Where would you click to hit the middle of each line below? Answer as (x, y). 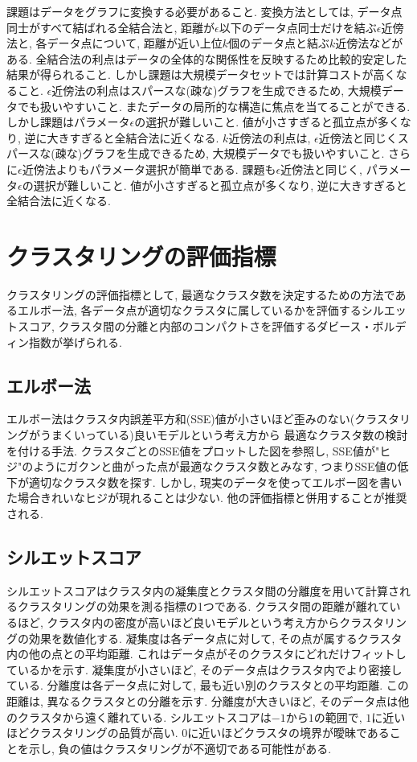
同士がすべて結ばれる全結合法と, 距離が (111, 27)
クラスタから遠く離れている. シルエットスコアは (144, 717)
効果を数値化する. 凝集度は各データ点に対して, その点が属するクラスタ (215, 638)
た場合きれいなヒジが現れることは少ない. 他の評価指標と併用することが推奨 (207, 498)
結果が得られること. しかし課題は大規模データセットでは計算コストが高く (201, 74)
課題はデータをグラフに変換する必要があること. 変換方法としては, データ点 (204, 11)
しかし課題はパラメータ (68, 122)
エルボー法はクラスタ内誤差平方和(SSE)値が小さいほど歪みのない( (181, 419)
